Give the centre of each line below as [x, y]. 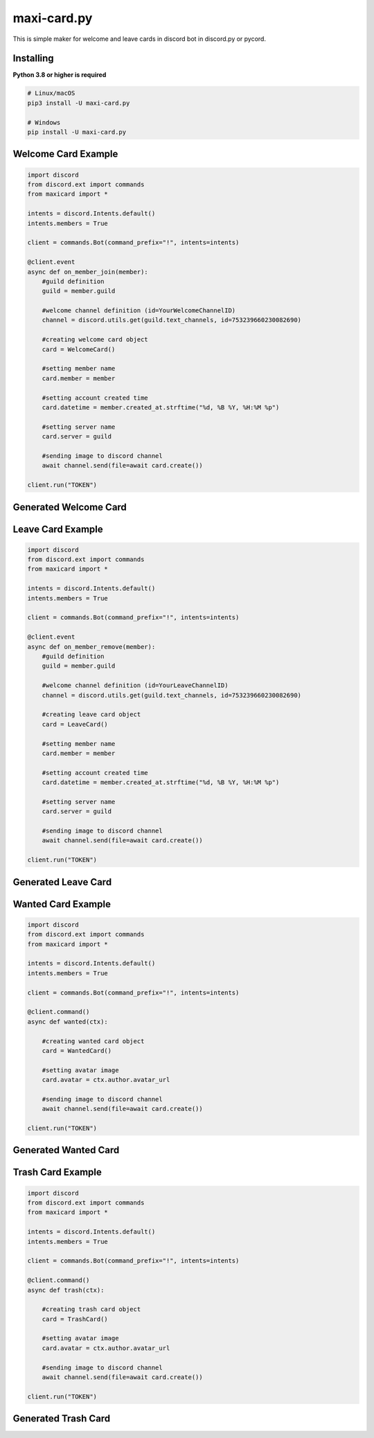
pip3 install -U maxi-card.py [79, 103]
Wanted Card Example [62, 904]
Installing [34, 59]
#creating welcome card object [95, 340]
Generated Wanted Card [66, 1150]
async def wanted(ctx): [68, 1021]
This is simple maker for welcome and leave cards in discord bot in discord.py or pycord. [140, 39]
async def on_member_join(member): [88, 272]
